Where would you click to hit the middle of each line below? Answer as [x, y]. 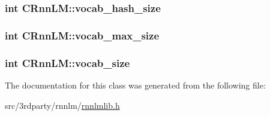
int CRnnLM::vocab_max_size [82, 35]
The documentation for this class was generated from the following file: [135, 85]
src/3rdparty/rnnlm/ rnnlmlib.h [62, 105]
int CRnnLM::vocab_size [67, 62]
